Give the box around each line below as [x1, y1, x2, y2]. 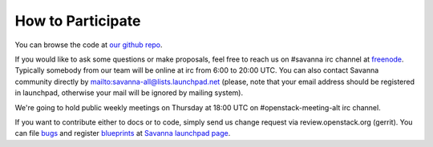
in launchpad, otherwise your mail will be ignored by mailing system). [14, 88, 244, 97]
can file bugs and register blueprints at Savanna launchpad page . [14, 129, 231, 138]
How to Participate [14, 12, 141, 30]
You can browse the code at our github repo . [14, 40, 164, 50]
